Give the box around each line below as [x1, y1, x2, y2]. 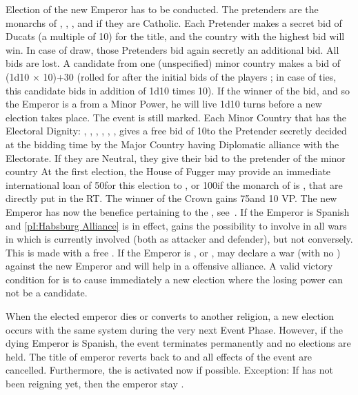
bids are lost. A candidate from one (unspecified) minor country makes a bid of [6, 56, 341, 70]
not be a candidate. [6, 285, 88, 300]
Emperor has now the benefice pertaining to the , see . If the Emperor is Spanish [6, 204, 350, 219]
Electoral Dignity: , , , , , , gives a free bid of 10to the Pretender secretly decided [6, 123, 347, 138]
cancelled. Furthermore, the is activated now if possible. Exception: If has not [6, 363, 333, 377]
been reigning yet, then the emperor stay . [6, 376, 184, 391]
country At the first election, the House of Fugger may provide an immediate [6, 164, 331, 179]
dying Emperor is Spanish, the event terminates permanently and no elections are [6, 336, 351, 350]
